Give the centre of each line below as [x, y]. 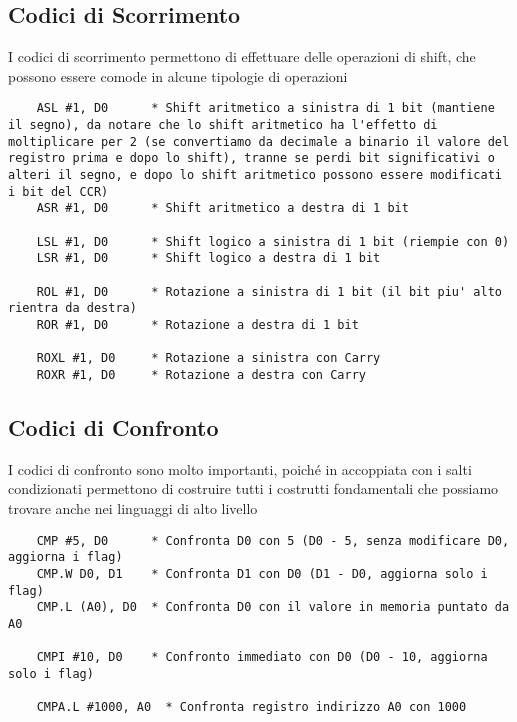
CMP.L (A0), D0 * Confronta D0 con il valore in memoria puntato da [273, 607]
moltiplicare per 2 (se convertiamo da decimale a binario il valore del [259, 141]
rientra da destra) [72, 308]
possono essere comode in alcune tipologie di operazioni [178, 75]
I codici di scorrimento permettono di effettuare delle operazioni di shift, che [242, 56]
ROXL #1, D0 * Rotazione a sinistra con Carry [208, 358]
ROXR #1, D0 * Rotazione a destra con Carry [201, 374]
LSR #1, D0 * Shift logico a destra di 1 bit [208, 258]
